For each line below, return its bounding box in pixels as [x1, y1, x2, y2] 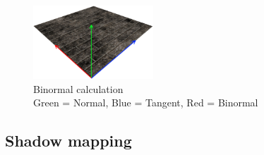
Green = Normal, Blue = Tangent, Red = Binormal [33, 95, 258, 110]
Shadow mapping [5, 130, 132, 151]
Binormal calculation [33, 81, 124, 96]
